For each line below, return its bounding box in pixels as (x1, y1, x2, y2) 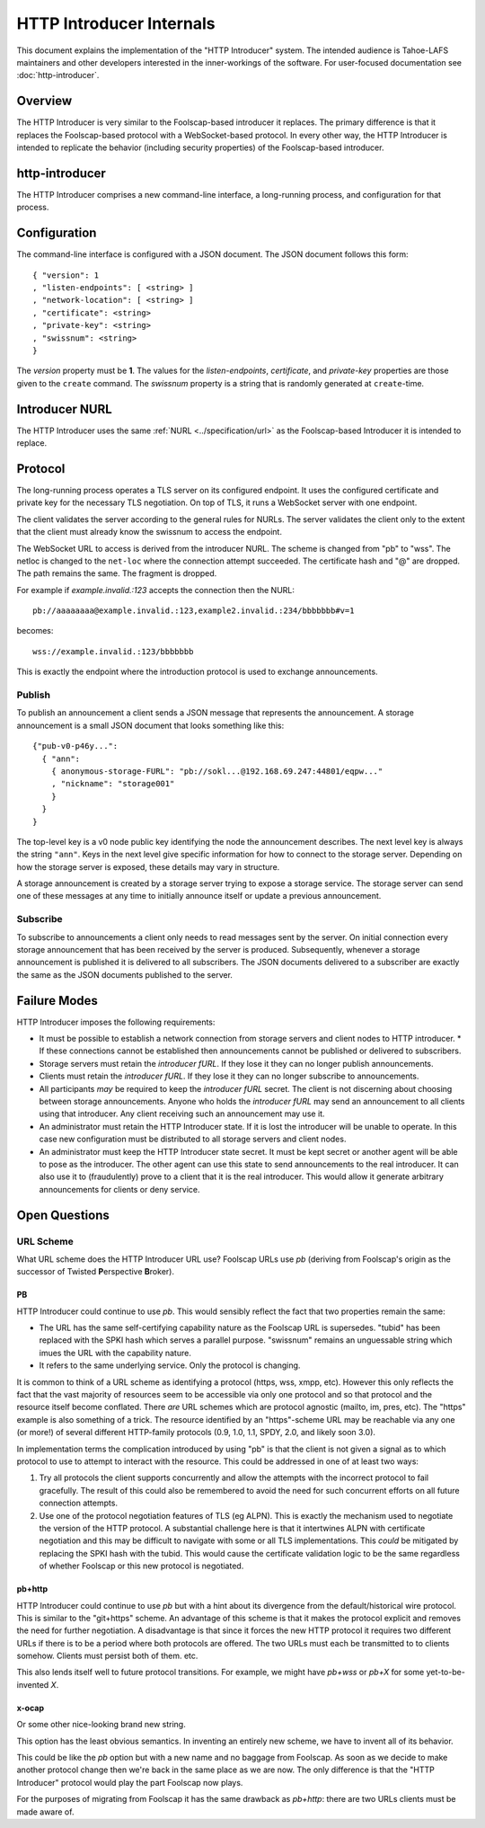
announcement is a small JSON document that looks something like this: (16, 720, 285, 731)
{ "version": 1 (32, 270, 100, 280)
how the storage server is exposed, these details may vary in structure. (16, 861, 280, 872)
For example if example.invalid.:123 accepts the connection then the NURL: (16, 584, 295, 595)
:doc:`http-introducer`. (16, 70, 100, 81)
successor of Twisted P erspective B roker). (16, 1266, 175, 1277)
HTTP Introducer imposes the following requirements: (16, 1016, 216, 1027)
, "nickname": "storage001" (50, 778, 175, 789)
